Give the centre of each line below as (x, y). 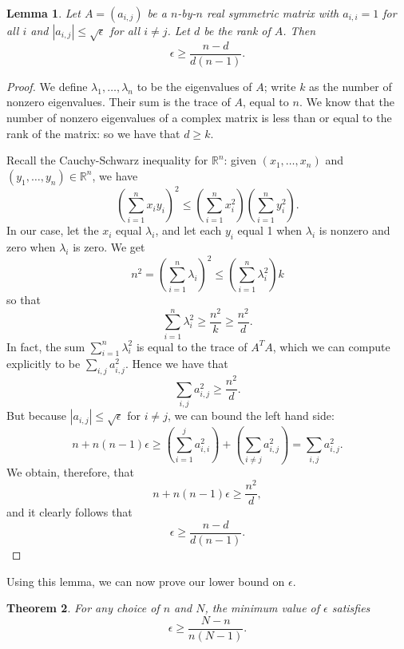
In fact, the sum (46, 346)
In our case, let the (53, 230)
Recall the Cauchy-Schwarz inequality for (107, 160)
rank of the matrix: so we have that (93, 133)
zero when (31, 247)
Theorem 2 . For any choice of (83, 608)
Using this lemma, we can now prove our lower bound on (146, 581)
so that (24, 300)
